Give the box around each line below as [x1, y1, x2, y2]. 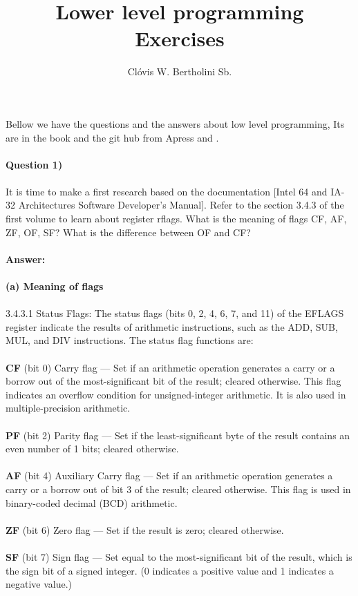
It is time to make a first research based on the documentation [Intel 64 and [6, 184, 328, 198]
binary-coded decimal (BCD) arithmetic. [6, 495, 178, 510]
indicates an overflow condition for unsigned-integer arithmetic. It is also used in [6, 387, 346, 401]
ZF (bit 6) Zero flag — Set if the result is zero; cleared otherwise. [6, 522, 284, 537]
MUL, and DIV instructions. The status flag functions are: [6, 333, 254, 347]
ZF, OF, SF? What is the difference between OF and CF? [6, 224, 251, 239]
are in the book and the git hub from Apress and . [6, 130, 219, 144]
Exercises [135, 24, 225, 52]
